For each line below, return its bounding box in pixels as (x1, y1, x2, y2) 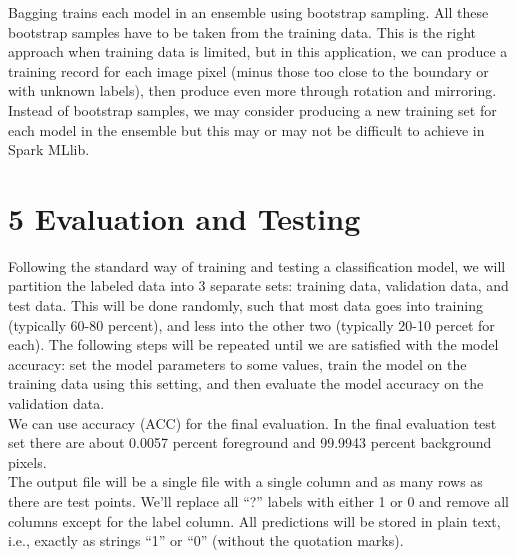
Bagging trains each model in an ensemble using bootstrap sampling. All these (8, 2, 489, 22)
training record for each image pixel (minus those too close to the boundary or (8, 60, 489, 81)
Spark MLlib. (8, 139, 90, 160)
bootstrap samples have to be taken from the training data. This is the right (8, 21, 476, 42)
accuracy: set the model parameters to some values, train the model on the (8, 353, 467, 374)
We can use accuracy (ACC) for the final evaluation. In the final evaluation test (8, 412, 497, 433)
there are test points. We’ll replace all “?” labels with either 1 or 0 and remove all (8, 491, 509, 511)
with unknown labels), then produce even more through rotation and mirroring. (8, 80, 497, 101)
